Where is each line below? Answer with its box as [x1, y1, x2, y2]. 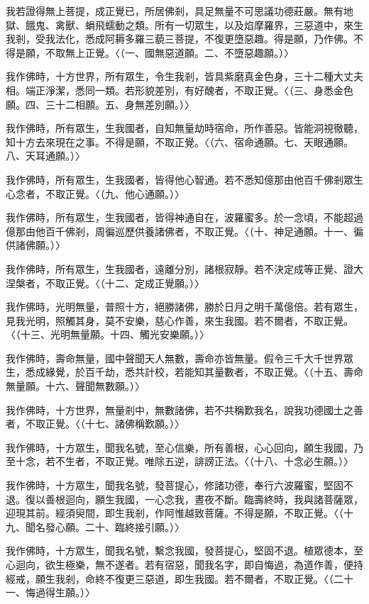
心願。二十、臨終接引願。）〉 [55, 519, 184, 534]
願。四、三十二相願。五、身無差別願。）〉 [6, 96, 194, 111]
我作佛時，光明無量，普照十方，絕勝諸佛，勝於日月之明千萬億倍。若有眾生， [6, 299, 363, 314]
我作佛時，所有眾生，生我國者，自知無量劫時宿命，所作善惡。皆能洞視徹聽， [6, 121, 363, 135]
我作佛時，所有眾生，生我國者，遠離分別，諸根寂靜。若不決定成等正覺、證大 [6, 261, 363, 276]
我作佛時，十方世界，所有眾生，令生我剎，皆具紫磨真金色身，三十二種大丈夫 [6, 69, 363, 84]
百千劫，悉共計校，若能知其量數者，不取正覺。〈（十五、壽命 [84, 364, 363, 379]
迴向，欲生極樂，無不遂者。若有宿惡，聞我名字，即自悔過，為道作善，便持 [15, 557, 363, 571]
